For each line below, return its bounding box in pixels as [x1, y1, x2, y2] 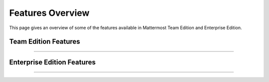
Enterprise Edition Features [9, 58, 96, 67]
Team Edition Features [9, 38, 81, 46]
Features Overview [9, 7, 90, 18]
